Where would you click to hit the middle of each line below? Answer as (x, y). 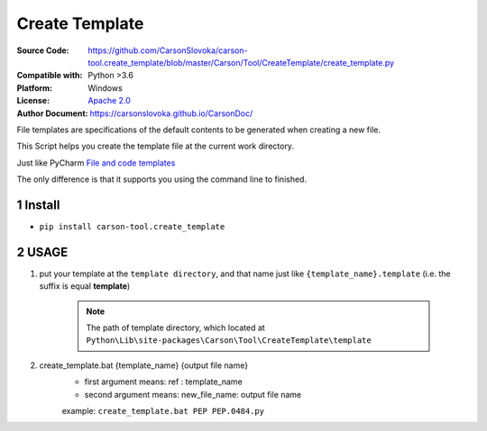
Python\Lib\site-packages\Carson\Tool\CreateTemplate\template (229, 341)
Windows (106, 88)
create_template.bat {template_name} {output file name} (143, 365)
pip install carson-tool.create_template (132, 226)
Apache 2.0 (109, 101)
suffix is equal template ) (85, 286)
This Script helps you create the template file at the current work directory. (156, 146)
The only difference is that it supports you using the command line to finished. (161, 179)
